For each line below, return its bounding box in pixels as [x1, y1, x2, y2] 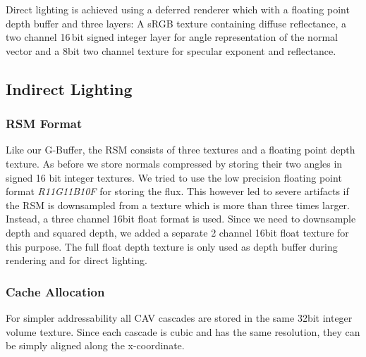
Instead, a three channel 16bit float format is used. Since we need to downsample [6, 211, 356, 226]
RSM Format [6, 115, 83, 132]
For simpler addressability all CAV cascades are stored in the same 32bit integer [6, 310, 353, 325]
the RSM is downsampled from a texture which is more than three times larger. [6, 197, 350, 212]
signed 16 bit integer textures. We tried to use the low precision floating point [6, 170, 342, 184]
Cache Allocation [6, 282, 105, 300]
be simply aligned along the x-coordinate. [6, 338, 185, 353]
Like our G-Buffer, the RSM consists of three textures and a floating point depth [6, 142, 355, 157]
